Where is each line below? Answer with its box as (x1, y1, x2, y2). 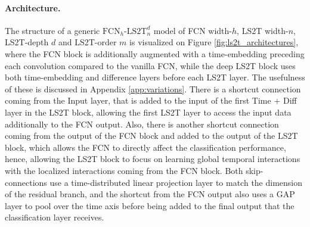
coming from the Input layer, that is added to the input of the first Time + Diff (5, 94, 297, 107)
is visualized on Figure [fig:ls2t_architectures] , (129, 36, 299, 48)
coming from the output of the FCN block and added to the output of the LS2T (5, 129, 298, 142)
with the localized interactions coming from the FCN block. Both (5, 164, 243, 176)
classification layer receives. (5, 211, 104, 223)
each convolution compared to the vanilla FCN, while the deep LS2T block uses (5, 59, 296, 71)
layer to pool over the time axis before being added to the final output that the (5, 199, 294, 212)
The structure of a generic (5, 24, 100, 36)
